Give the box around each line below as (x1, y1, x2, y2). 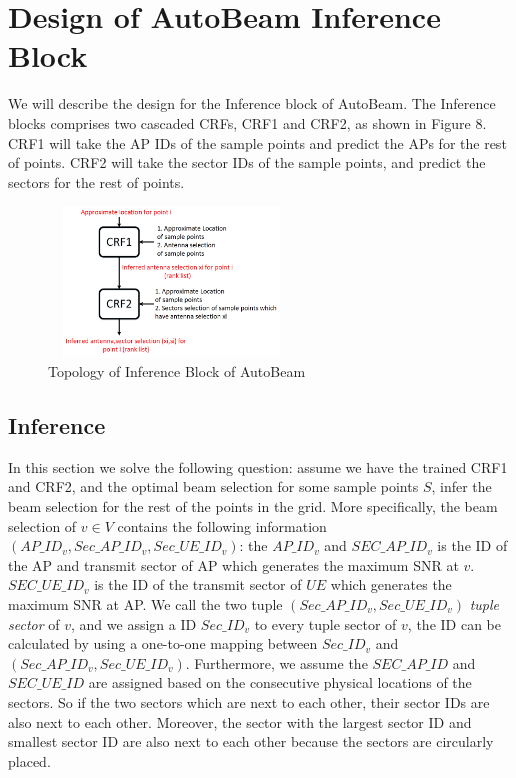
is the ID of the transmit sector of (94, 574, 302, 595)
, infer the (431, 476, 492, 497)
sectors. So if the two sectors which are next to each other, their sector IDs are (8, 691, 490, 712)
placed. (8, 750, 51, 771)
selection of (8, 515, 77, 536)
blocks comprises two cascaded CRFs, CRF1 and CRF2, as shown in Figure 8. (8, 112, 487, 133)
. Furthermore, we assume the (185, 652, 368, 673)
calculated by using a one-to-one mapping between (8, 633, 318, 654)
